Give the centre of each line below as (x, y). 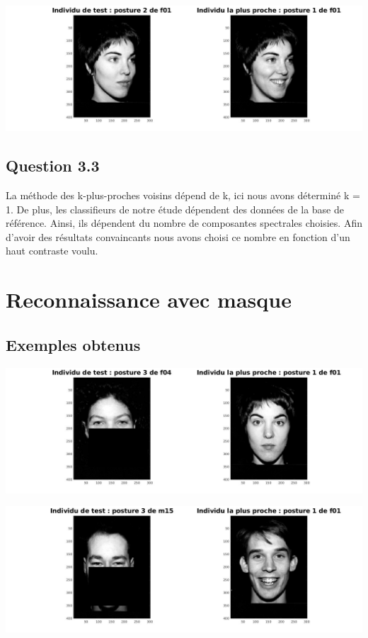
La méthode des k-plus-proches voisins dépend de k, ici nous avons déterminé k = (183, 195)
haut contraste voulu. (52, 251)
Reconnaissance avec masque (149, 300)
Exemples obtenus (73, 344)
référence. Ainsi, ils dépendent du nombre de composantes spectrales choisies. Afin (184, 223)
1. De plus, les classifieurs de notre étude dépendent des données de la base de (175, 209)
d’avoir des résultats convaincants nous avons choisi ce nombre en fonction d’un (178, 236)
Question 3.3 (53, 166)
